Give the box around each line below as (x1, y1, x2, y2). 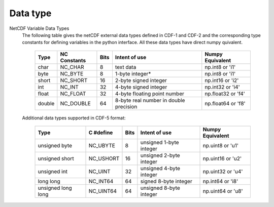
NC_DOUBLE (60, 100, 91, 107)
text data (115, 63, 136, 70)
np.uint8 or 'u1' (202, 142, 238, 149)
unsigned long (38, 185, 72, 192)
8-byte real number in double (115, 97, 185, 104)
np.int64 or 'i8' (202, 178, 238, 185)
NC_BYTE (60, 70, 84, 77)
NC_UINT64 (88, 188, 117, 195)
